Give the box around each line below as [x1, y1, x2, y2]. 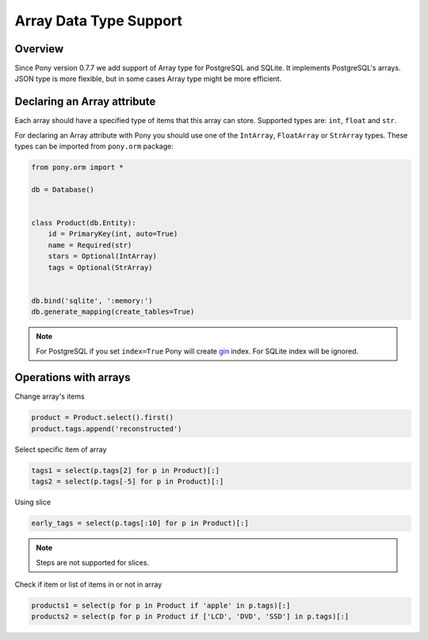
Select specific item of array [14, 445, 107, 454]
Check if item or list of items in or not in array [14, 580, 162, 589]
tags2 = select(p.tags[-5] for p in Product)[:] [31, 477, 224, 486]
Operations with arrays [14, 371, 131, 384]
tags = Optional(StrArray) [48, 263, 154, 272]
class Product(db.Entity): [31, 218, 136, 228]
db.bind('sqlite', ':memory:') [31, 296, 154, 305]
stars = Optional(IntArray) [48, 252, 158, 261]
